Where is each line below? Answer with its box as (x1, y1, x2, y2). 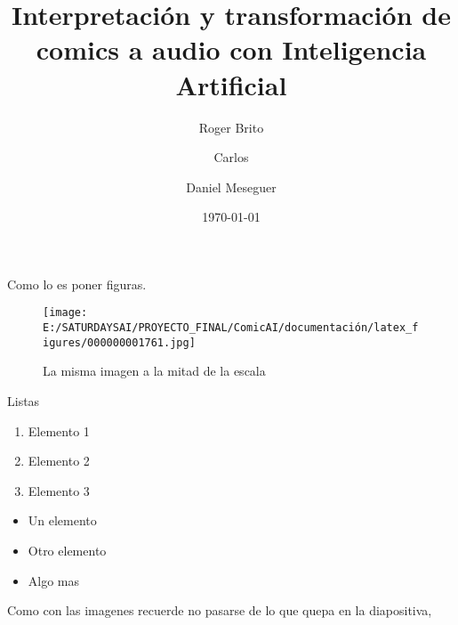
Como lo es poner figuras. (7, 274, 147, 293)
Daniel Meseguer (186, 177, 277, 196)
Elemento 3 (28, 481, 90, 499)
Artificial (175, 66, 287, 102)
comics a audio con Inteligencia (36, 31, 427, 68)
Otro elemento (28, 541, 107, 559)
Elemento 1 (28, 421, 90, 440)
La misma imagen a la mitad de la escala (43, 361, 266, 380)
